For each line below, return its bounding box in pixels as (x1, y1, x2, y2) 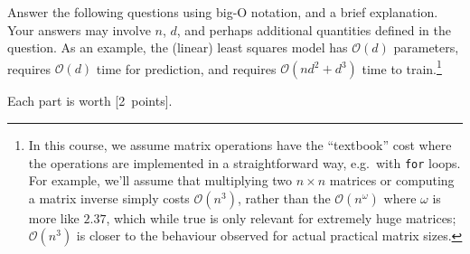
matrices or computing (329, 171, 455, 190)
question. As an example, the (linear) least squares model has (7, 38, 348, 57)
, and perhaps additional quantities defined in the (176, 20, 452, 39)
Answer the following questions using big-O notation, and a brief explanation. (7, 3, 438, 21)
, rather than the (237, 188, 331, 207)
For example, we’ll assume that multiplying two (28, 171, 293, 190)
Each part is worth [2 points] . (7, 91, 173, 110)
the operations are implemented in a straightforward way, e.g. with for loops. (28, 153, 461, 172)
